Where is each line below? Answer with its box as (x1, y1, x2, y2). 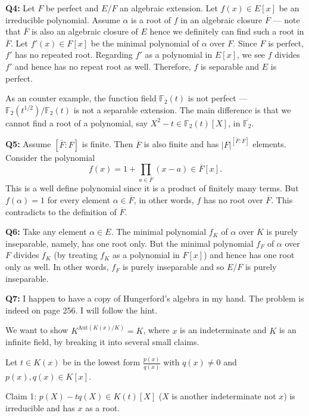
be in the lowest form (63, 356, 141, 368)
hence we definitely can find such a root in (149, 25, 304, 38)
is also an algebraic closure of (32, 25, 138, 38)
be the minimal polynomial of (90, 36, 199, 49)
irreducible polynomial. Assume (5, 13, 120, 26)
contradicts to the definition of (5, 205, 117, 218)
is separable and (200, 60, 260, 72)
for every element (47, 194, 111, 206)
